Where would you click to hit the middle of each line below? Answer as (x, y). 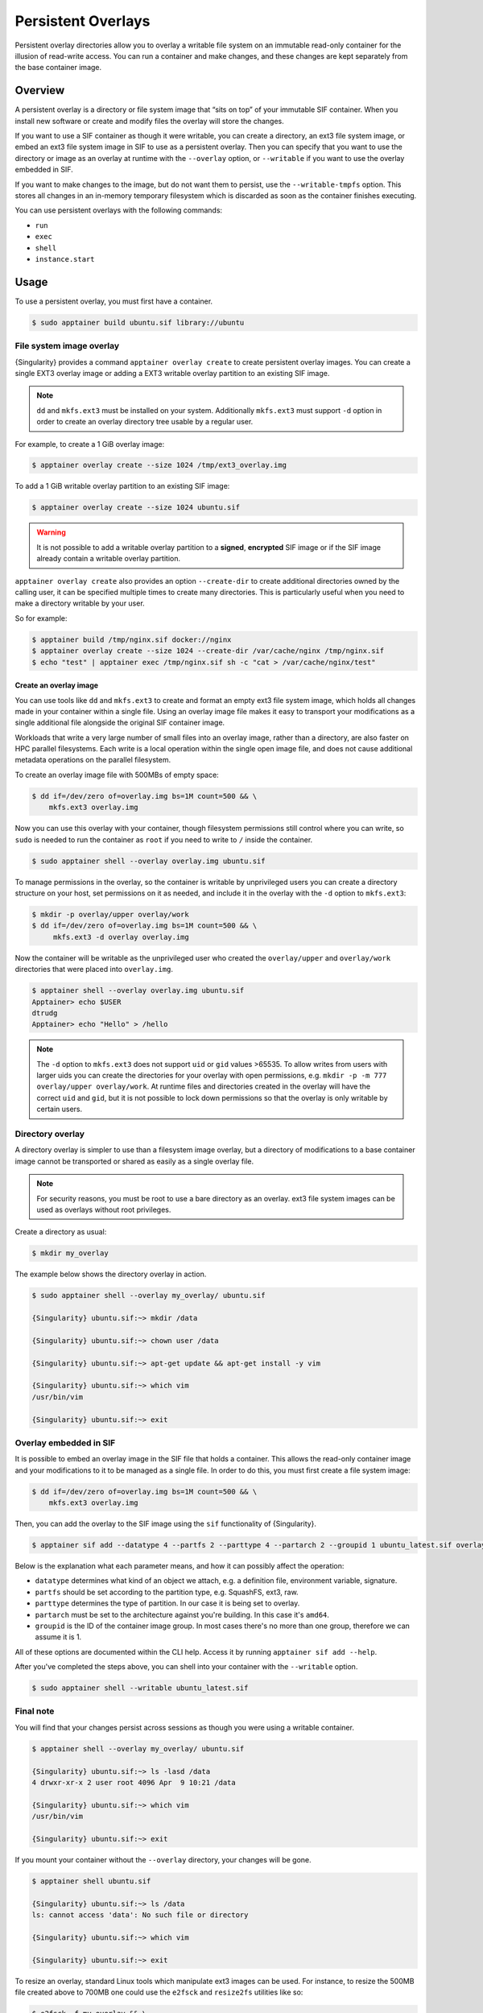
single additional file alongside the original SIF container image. (120, 723)
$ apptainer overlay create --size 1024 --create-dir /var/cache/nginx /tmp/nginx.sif (208, 651)
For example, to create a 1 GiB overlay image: (90, 444)
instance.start (65, 259)
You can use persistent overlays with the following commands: (119, 210)
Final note (35, 1711)
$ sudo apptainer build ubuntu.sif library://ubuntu (138, 322)
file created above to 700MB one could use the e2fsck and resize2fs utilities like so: (159, 1992)
